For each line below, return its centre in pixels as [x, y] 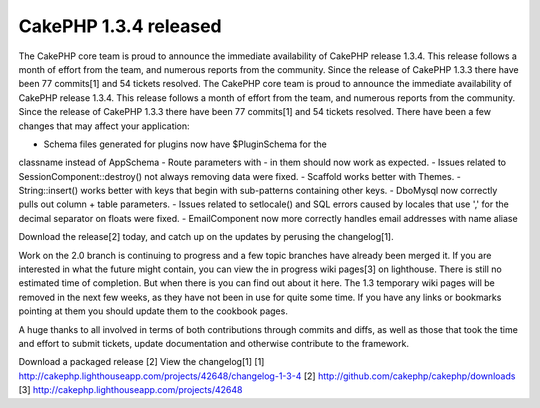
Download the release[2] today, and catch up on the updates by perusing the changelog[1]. [206, 237]
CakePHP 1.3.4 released [120, 26]
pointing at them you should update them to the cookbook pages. [153, 311]
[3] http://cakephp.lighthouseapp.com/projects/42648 [130, 390]
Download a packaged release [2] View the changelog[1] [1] [141, 362]
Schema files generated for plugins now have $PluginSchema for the [185, 144]
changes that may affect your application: [104, 126]
